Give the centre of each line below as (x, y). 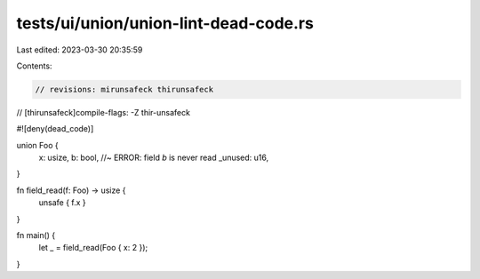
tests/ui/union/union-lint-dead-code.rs (165, 23)
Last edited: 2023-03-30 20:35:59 (80, 50)
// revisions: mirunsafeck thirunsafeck (124, 89)
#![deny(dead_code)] (55, 129)
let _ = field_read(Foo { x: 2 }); (93, 248)
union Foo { (37, 145)
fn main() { (36, 235)
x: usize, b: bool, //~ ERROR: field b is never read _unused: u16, (154, 158)
